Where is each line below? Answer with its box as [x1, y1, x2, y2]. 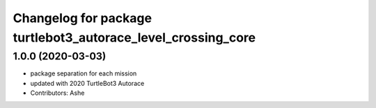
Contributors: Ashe [30, 89, 85, 97]
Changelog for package [13, 10, 152, 26]
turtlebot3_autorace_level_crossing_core [13, 30, 256, 45]
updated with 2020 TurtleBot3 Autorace [30, 79, 145, 87]
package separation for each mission [30, 69, 137, 78]
